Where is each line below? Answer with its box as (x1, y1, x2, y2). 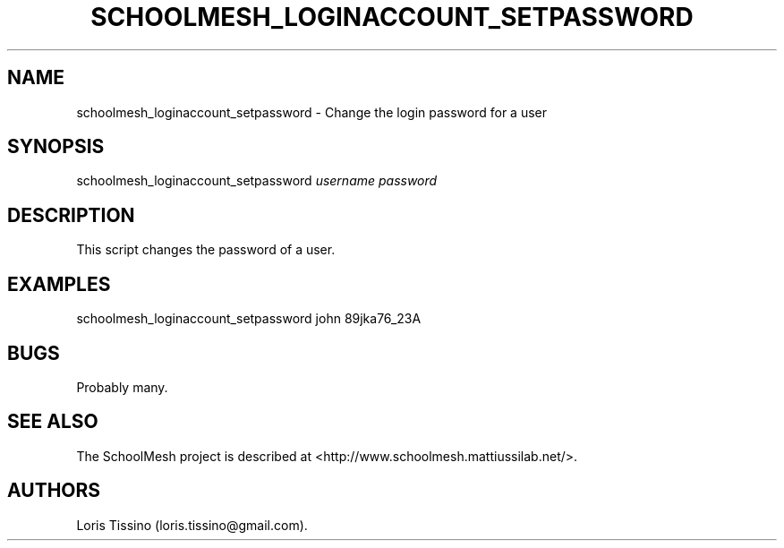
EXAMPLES (7, 272, 111, 295)
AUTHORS (7, 479, 101, 502)
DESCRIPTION (7, 203, 135, 227)
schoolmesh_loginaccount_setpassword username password (76, 173, 438, 189)
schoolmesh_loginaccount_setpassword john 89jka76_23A (76, 311, 422, 327)
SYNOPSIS (7, 135, 105, 158)
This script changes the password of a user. (76, 242, 336, 258)
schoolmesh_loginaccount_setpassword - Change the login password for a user (76, 104, 548, 120)
